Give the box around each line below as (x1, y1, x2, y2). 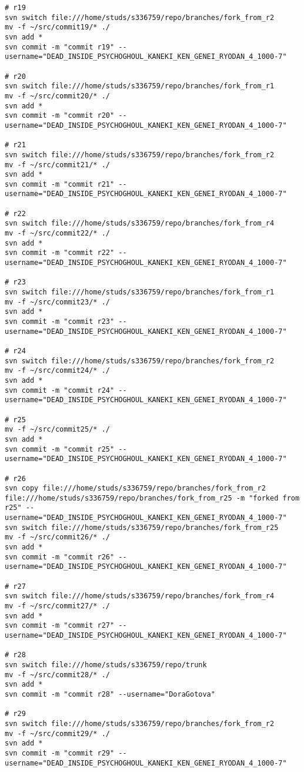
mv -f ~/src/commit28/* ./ (5, 670, 110, 679)
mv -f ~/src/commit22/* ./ (5, 229, 110, 238)
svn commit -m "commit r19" (5, 42, 115, 51)
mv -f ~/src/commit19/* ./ (5, 23, 110, 32)
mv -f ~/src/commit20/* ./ (5, 91, 110, 100)
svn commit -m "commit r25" (5, 445, 115, 453)
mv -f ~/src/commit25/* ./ (5, 425, 110, 434)
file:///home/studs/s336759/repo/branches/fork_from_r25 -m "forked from (5, 493, 300, 502)
